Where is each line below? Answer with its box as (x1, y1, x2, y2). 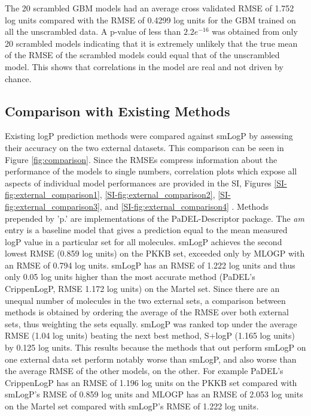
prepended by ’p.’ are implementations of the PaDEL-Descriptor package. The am (5, 212, 304, 224)
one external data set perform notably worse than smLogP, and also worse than (5, 352, 297, 365)
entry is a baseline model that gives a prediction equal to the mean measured (5, 224, 288, 236)
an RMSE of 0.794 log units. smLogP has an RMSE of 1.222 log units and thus (5, 258, 295, 271)
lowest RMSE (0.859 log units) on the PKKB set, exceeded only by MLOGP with (5, 247, 305, 260)
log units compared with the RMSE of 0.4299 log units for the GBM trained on (5, 13, 296, 26)
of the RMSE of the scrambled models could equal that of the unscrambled (5, 49, 280, 61)
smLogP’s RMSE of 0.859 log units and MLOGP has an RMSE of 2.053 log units (5, 388, 303, 400)
